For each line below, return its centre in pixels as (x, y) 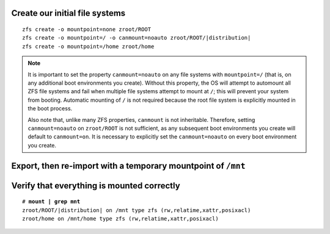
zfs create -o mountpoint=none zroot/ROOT (87, 30)
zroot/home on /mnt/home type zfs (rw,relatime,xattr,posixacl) (121, 218)
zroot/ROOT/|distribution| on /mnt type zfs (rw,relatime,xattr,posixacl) (137, 210)
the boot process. (50, 108)
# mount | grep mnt (51, 202)
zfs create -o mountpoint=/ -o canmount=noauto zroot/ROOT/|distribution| (137, 38)
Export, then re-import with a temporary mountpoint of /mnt (128, 165)
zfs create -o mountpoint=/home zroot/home (88, 46)
